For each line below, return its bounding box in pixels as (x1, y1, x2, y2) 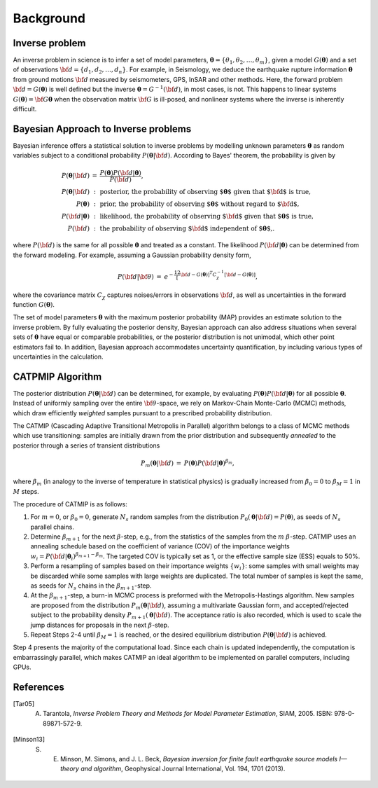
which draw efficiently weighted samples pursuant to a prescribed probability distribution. (13, 408, 272, 417)
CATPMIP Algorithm (13, 371, 102, 382)
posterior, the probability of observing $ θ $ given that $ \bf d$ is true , (99, 188, 311, 195)
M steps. (13, 487, 40, 495)
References (13, 681, 64, 693)
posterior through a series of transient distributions (13, 441, 160, 450)
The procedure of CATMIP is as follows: (13, 499, 127, 508)
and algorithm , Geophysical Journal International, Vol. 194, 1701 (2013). (80, 764, 286, 773)
